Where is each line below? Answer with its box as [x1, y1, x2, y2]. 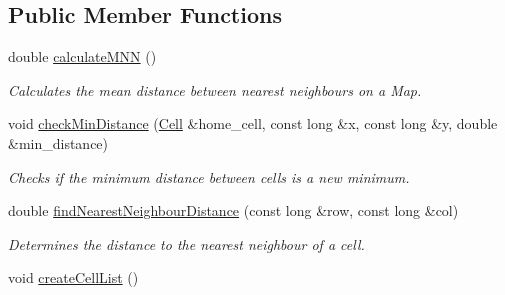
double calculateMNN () [8, 46, 157, 67]
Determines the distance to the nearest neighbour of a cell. [8, 233, 365, 254]
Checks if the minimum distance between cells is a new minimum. [8, 166, 410, 187]
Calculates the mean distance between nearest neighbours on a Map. [8, 79, 422, 100]
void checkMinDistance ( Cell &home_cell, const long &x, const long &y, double [8, 113, 498, 134]
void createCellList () [8, 267, 139, 288]
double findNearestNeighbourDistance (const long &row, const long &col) [8, 200, 459, 221]
